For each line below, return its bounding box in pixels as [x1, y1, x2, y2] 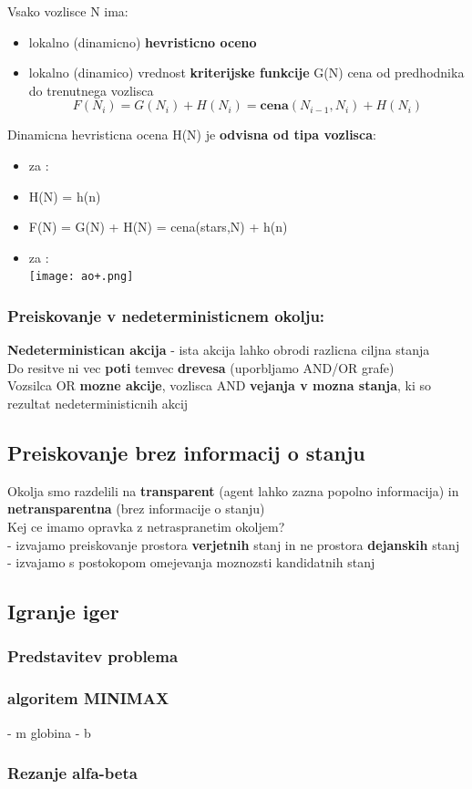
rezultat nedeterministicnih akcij [7, 394, 189, 412]
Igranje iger [7, 597, 119, 626]
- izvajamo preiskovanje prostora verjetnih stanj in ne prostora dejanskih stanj [7, 535, 460, 554]
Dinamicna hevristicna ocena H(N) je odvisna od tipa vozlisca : [7, 125, 376, 144]
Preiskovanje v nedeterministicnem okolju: [7, 304, 325, 327]
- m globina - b [7, 722, 91, 742]
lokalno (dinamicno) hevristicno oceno [28, 32, 257, 51]
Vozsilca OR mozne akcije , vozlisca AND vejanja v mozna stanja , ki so [7, 376, 431, 395]
